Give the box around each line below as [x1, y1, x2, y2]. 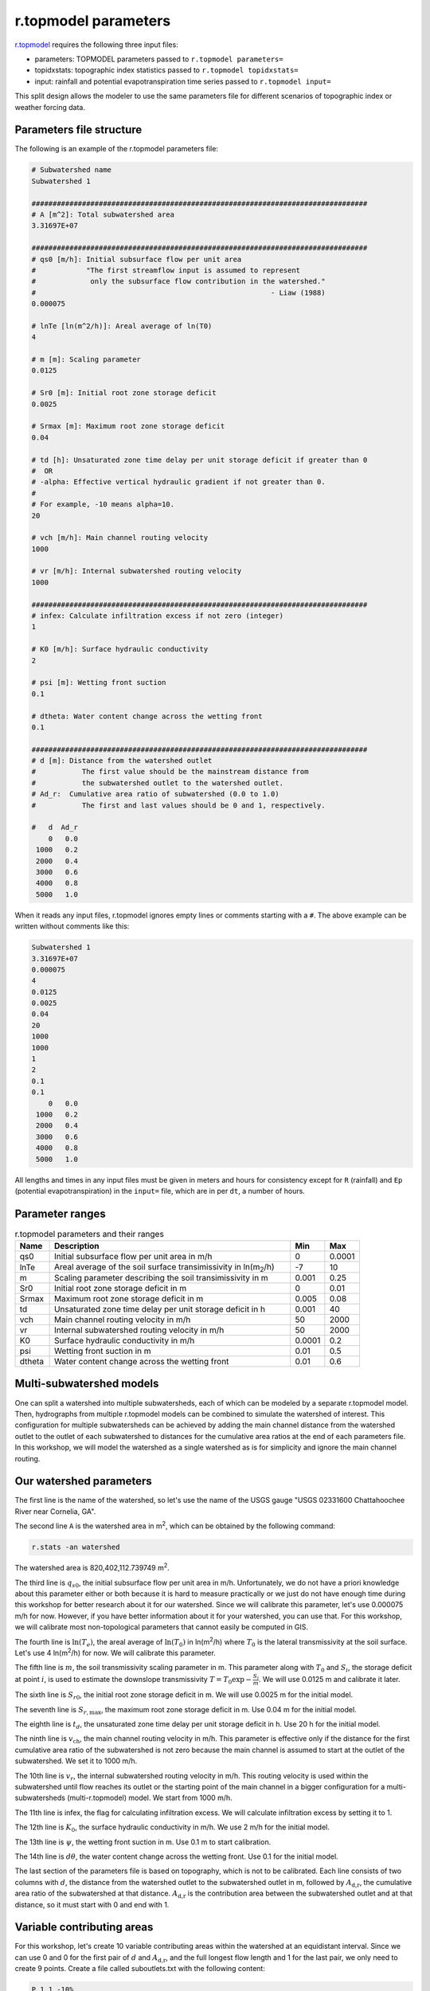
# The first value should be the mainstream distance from [31, 767, 309, 776]
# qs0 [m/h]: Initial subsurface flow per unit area [31, 255, 242, 264]
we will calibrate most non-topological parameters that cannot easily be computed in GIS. [14, 1622, 309, 1632]
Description [53, 1241, 100, 1252]
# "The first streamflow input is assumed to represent [31, 265, 301, 275]
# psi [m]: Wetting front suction [31, 678, 166, 687]
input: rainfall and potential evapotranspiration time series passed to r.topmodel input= [34, 76, 331, 86]
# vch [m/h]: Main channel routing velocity [31, 534, 209, 542]
